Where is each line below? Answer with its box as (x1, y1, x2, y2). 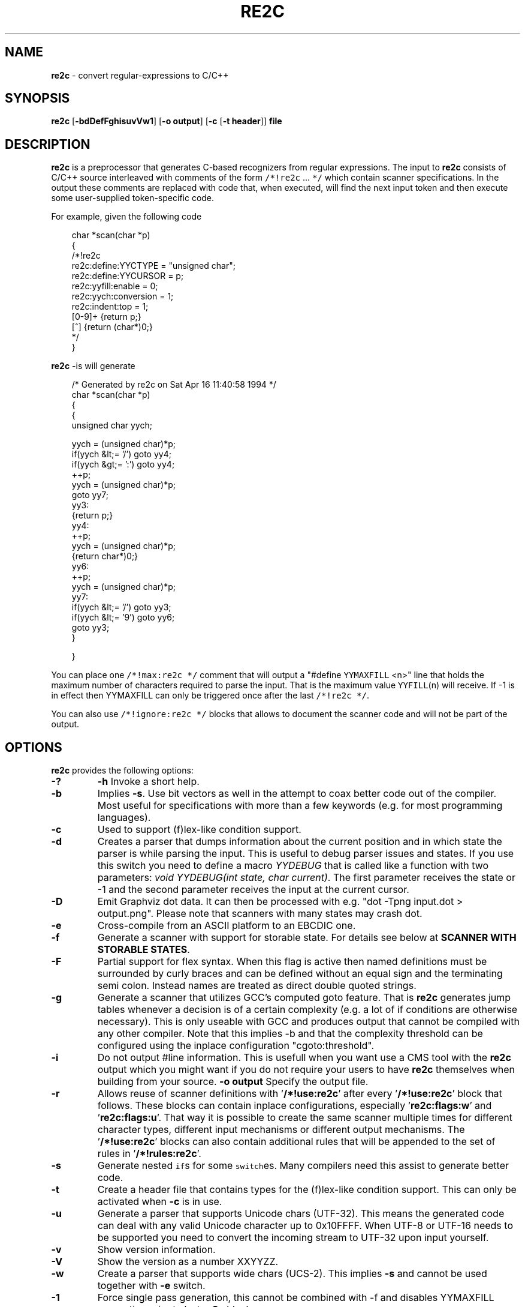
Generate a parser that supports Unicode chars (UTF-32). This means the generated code (97, 1207, 505, 1220)
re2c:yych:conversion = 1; (71, 291, 174, 302)
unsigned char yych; (71, 420, 152, 431)
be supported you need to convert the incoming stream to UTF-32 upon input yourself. (97, 1231, 489, 1244)
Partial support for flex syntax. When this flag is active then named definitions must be (97, 955, 487, 968)
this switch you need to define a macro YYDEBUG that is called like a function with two (97, 859, 489, 872)
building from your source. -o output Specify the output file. (97, 1075, 369, 1088)
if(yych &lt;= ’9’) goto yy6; (71, 612, 175, 623)
